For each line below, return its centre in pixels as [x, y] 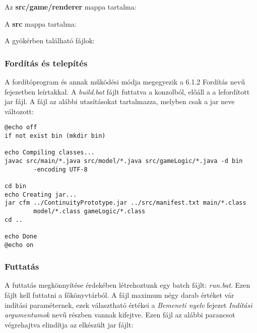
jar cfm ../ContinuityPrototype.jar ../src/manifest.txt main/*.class [125, 203]
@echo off [21, 128]
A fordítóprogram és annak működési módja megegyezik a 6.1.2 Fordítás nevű [125, 81]
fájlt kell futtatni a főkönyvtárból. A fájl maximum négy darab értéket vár [119, 295]
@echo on [19, 245]
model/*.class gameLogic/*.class [89, 211]
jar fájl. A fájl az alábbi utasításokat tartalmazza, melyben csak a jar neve [120, 101]
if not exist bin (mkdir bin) [55, 136]
